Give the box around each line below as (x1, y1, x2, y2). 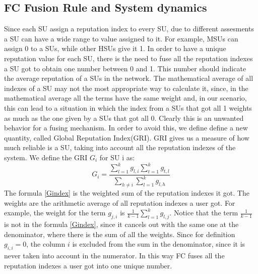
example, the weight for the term (4, 207, 106, 218)
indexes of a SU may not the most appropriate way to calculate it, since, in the (4, 82, 248, 93)
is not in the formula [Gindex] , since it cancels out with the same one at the (4, 218, 239, 229)
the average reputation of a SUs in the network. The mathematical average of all (4, 73, 253, 83)
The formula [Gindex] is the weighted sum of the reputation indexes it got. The (4, 187, 249, 198)
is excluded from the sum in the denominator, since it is (72, 239, 245, 249)
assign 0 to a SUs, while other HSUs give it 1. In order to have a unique (4, 43, 226, 54)
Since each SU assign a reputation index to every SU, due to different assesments (4, 23, 254, 34)
